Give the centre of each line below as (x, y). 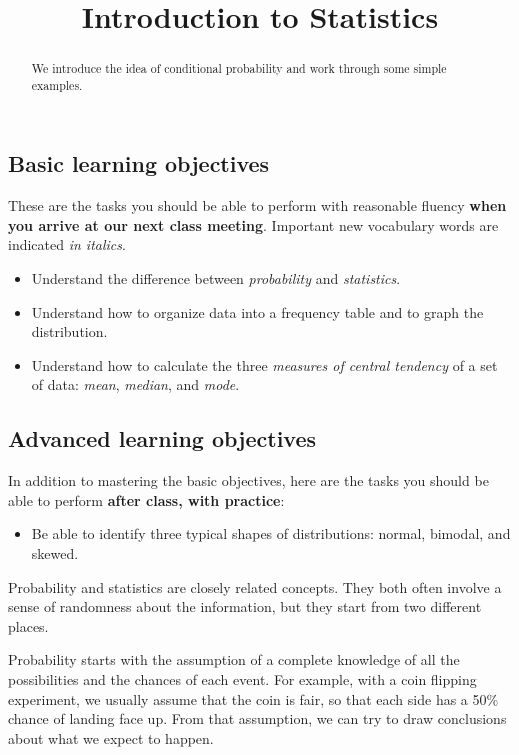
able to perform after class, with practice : (146, 499)
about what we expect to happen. (111, 737)
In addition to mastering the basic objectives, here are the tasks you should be (248, 480)
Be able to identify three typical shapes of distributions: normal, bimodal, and (271, 533)
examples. (57, 84)
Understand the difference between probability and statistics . (216, 278)
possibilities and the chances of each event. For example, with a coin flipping (242, 679)
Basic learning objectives (139, 163)
